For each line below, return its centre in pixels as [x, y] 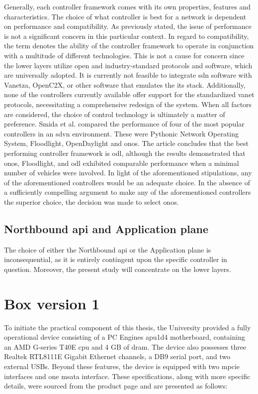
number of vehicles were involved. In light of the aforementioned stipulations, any [128, 173]
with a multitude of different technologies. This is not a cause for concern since [124, 55]
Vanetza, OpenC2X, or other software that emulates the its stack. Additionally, [125, 84]
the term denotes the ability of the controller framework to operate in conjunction [129, 46]
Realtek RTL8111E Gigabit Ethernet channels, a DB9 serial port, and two [117, 356]
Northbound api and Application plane [106, 228]
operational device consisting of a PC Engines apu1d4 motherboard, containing [125, 337]
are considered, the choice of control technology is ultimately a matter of [115, 114]
